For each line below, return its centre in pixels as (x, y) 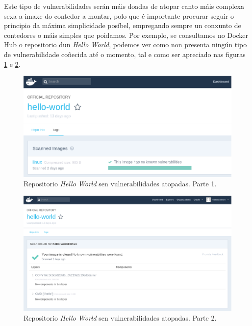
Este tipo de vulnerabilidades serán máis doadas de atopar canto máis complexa (124, 6)
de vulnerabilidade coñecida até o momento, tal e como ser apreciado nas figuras (125, 54)
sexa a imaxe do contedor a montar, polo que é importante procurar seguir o (119, 15)
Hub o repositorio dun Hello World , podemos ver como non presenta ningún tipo (126, 44)
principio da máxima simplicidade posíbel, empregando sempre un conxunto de (123, 25)
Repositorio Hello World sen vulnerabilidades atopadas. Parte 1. (120, 184)
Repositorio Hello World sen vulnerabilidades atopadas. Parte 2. (120, 318)
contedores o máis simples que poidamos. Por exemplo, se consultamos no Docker (126, 35)
